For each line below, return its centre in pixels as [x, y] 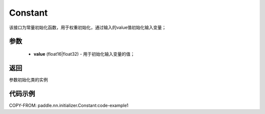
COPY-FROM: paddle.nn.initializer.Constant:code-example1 [69, 105]
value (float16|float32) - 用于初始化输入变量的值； [84, 54]
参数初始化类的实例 [28, 80]
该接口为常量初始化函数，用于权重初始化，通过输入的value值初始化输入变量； [88, 27]
